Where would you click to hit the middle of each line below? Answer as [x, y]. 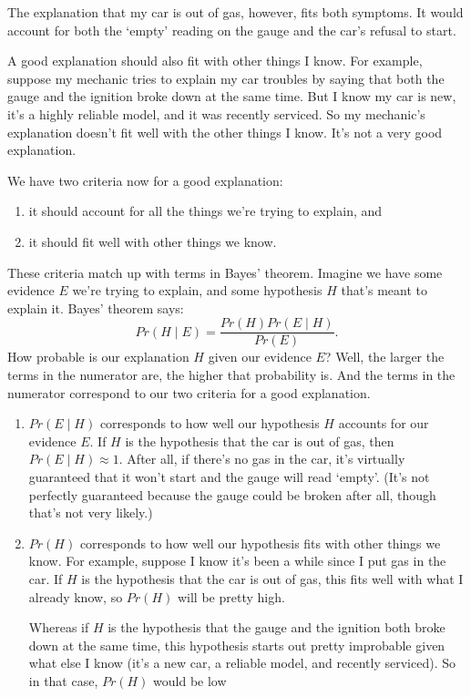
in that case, [63, 680]
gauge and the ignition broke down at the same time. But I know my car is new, [232, 96]
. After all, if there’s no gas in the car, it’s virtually [262, 459]
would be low [190, 680]
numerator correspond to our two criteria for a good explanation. [189, 392]
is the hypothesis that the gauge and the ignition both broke [276, 627]
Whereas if [59, 627]
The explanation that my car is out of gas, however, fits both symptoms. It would [235, 12]
